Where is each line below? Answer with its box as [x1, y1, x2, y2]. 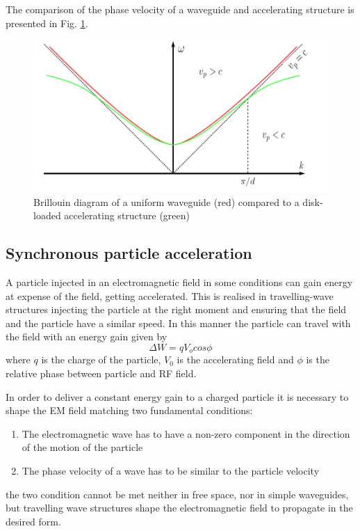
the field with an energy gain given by [6, 329, 167, 344]
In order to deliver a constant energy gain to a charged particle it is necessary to [6, 389, 349, 404]
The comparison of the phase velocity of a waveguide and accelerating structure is [6, 2, 354, 16]
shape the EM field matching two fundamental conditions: [6, 403, 253, 418]
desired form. [6, 514, 61, 528]
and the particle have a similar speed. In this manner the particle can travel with [6, 315, 351, 330]
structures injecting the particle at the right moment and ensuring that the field [6, 302, 347, 317]
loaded [33, 208, 61, 223]
